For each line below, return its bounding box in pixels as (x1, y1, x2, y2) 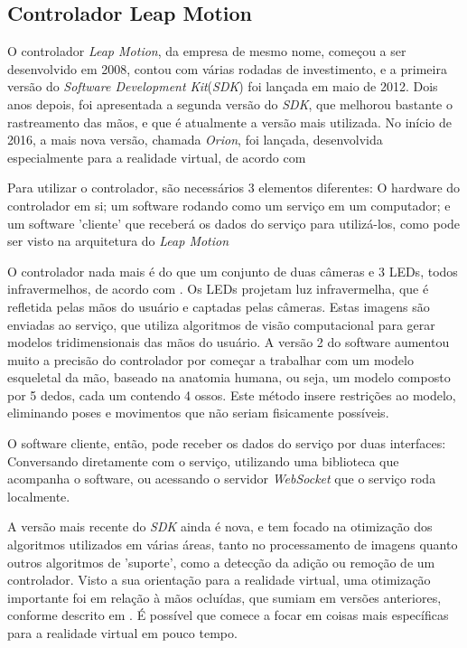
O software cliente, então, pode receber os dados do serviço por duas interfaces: (7, 434, 446, 453)
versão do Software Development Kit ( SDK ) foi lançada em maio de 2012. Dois (7, 77, 438, 96)
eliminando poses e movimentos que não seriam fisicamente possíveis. (7, 403, 389, 422)
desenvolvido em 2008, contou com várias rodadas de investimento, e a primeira (7, 59, 447, 78)
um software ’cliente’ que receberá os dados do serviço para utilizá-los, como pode (7, 213, 461, 232)
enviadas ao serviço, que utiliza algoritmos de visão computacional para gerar (7, 315, 435, 333)
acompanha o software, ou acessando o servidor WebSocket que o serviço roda (7, 469, 436, 488)
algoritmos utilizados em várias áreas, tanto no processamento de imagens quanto (7, 535, 458, 554)
